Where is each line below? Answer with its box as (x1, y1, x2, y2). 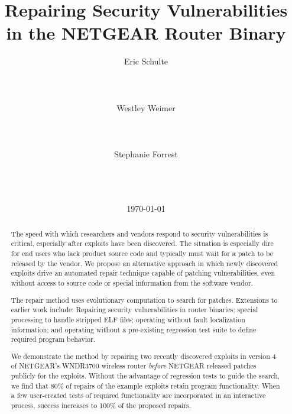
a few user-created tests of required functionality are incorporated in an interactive (11, 390, 266, 400)
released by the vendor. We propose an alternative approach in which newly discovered (11, 258, 278, 268)
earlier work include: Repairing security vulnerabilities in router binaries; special (11, 305, 258, 315)
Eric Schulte (124, 55, 168, 67)
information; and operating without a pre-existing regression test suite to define (11, 324, 257, 334)
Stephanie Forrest (114, 148, 178, 160)
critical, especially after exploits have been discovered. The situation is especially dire (11, 238, 274, 248)
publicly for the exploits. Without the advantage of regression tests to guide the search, (11, 371, 280, 381)
